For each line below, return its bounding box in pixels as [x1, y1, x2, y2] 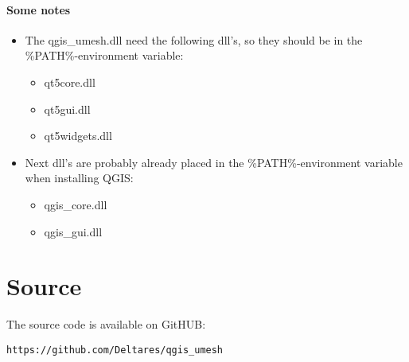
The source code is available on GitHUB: [6, 316, 206, 333]
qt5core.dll [44, 73, 95, 90]
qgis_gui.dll [44, 223, 103, 239]
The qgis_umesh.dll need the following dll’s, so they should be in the [25, 31, 363, 48]
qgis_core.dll [44, 196, 107, 212]
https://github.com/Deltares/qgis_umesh [6, 344, 224, 356]
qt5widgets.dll [44, 127, 112, 144]
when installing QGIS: [25, 169, 134, 186]
